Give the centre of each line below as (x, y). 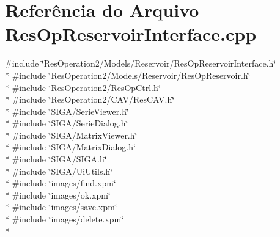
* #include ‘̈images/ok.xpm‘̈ (58, 195)
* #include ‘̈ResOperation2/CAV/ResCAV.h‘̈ (90, 99)
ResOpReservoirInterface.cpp (131, 34)
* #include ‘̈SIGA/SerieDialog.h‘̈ (67, 123)
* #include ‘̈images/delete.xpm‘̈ (64, 219)
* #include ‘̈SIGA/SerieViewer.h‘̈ (67, 111)
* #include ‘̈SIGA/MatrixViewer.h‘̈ (71, 135)
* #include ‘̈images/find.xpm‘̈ (61, 183)
